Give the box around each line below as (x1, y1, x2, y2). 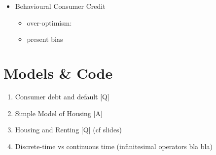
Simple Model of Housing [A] (15, 108, 103, 118)
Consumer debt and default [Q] (15, 91, 109, 101)
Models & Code (3, 62, 113, 83)
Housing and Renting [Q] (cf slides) (15, 124, 122, 135)
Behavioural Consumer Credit (15, 1, 106, 11)
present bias (27, 34, 63, 44)
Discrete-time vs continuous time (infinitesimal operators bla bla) (15, 141, 213, 151)
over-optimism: (27, 17, 72, 28)
